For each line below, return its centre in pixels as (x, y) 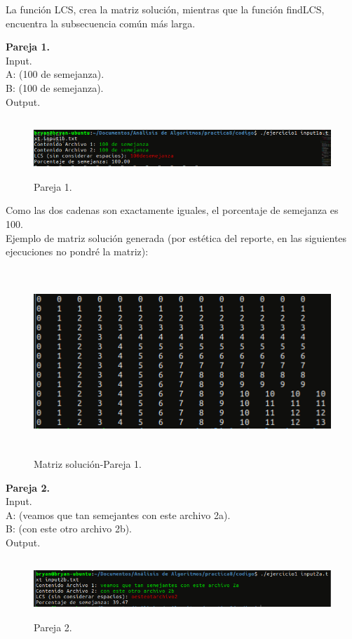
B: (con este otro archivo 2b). (69, 529)
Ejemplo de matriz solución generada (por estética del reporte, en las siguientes (176, 237)
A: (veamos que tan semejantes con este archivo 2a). (118, 514)
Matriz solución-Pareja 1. (88, 464)
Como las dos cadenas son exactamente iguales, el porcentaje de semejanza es (172, 210)
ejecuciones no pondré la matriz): (77, 251)
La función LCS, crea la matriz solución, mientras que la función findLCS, (165, 9)
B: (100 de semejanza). (55, 87)
